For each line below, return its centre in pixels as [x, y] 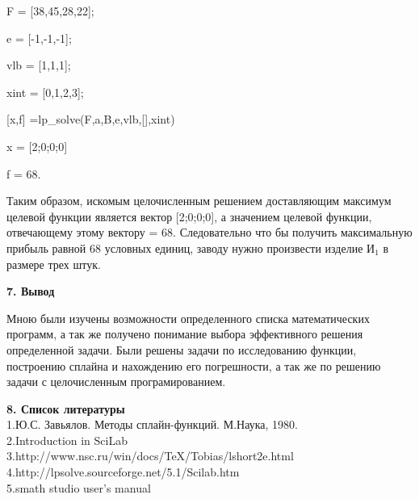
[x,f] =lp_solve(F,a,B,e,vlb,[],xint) [91, 119]
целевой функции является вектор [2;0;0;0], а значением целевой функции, [189, 216]
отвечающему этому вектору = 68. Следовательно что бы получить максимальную [209, 232]
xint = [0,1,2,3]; [45, 92]
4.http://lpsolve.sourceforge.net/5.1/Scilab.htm [123, 472]
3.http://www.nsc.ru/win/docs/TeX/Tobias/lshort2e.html [150, 456]
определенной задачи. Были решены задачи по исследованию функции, [182, 349]
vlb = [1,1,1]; [39, 65]
